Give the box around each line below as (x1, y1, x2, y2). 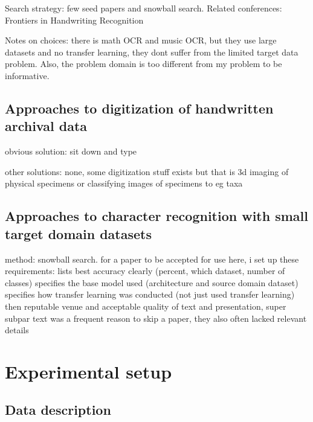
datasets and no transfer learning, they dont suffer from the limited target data (5, 45, 298, 58)
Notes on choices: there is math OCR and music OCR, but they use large (5, 34, 277, 46)
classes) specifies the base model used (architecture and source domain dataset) (5, 276, 298, 289)
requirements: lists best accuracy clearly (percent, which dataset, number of (5, 264, 285, 277)
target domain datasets (5, 224, 152, 243)
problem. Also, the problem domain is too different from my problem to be (5, 57, 282, 70)
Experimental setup (5, 359, 172, 383)
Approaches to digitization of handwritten (5, 98, 274, 117)
